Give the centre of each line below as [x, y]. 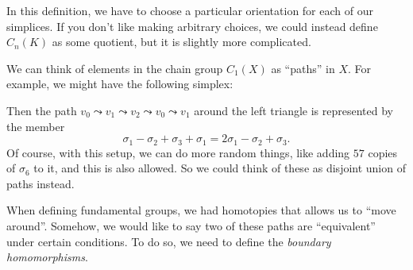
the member [36, 126]
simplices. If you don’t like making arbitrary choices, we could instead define [192, 26]
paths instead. [41, 183]
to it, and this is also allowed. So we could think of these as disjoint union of [220, 168]
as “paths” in [303, 68]
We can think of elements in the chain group [115, 68]
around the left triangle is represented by [294, 110]
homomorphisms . [47, 257]
